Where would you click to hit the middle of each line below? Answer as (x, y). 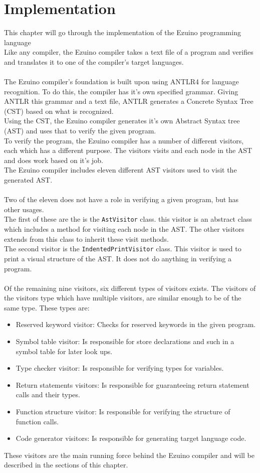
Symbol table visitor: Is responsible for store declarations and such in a (125, 341)
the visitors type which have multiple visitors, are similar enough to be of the (123, 298)
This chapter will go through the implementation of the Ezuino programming (122, 32)
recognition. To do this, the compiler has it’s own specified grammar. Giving (121, 91)
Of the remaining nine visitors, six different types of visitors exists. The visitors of (130, 288)
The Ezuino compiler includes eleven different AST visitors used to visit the (120, 170)
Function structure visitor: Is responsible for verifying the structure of (123, 412)
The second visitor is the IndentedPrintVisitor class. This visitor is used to (123, 249)
